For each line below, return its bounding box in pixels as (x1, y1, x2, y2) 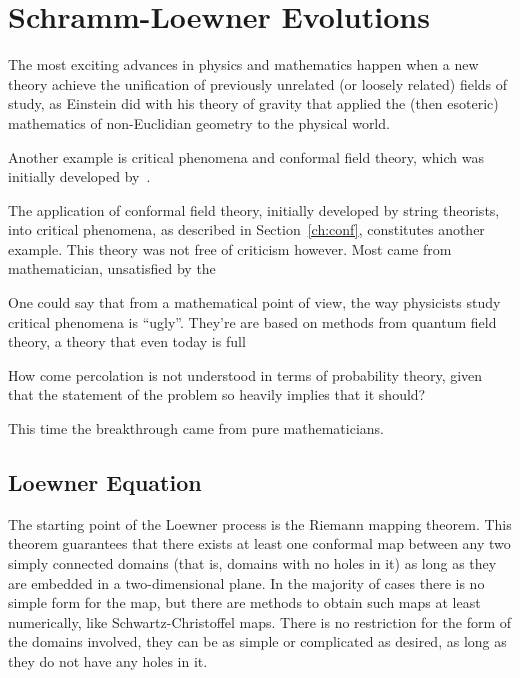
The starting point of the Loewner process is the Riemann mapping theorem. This (8, 513, 512, 534)
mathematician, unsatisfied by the (8, 258, 216, 279)
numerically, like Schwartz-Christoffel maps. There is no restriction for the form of (8, 611, 512, 632)
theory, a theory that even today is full (8, 331, 246, 352)
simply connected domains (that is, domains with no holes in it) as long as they (8, 553, 497, 574)
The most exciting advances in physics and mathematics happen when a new (8, 54, 479, 75)
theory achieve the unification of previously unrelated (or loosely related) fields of (8, 73, 508, 94)
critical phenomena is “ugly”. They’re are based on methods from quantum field (8, 311, 497, 332)
